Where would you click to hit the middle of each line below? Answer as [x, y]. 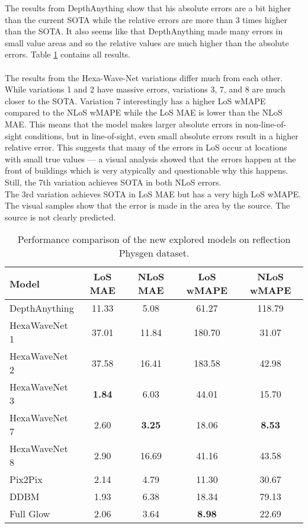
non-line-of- [266, 124]
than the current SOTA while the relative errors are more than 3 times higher [146, 19]
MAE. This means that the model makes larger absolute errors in [123, 124]
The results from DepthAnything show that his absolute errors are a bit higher [148, 8]
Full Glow [30, 514]
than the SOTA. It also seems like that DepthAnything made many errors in [144, 31]
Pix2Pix [26, 479]
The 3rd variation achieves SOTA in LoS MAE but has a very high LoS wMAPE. [153, 193]
